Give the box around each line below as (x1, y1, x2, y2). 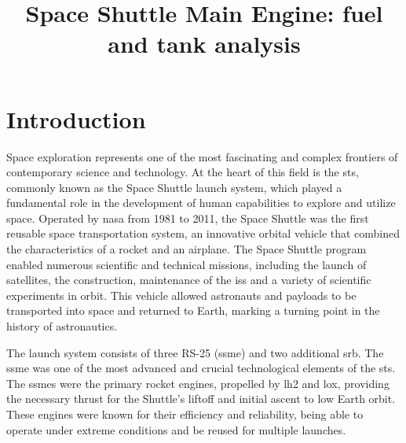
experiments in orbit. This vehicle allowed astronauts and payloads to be (6, 286, 357, 303)
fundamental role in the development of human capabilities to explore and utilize (6, 194, 396, 211)
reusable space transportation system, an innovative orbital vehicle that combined (6, 225, 401, 242)
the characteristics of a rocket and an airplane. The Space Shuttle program (6, 241, 367, 257)
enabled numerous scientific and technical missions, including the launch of (6, 256, 367, 272)
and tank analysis (108, 28, 301, 60)
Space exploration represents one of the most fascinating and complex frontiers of (6, 148, 398, 164)
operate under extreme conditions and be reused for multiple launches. (6, 421, 346, 437)
